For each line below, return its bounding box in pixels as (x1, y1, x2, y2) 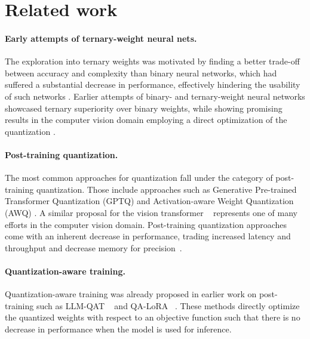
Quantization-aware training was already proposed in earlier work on (5, 288, 257, 300)
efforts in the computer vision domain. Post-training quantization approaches (5, 218, 287, 230)
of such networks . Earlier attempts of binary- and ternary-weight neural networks (5, 90, 305, 102)
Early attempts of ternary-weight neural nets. (5, 32, 197, 44)
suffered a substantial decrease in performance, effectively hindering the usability (5, 78, 300, 91)
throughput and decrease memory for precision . (5, 241, 182, 254)
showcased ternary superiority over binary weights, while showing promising (5, 101, 283, 114)
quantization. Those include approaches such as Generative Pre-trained (36, 183, 297, 195)
